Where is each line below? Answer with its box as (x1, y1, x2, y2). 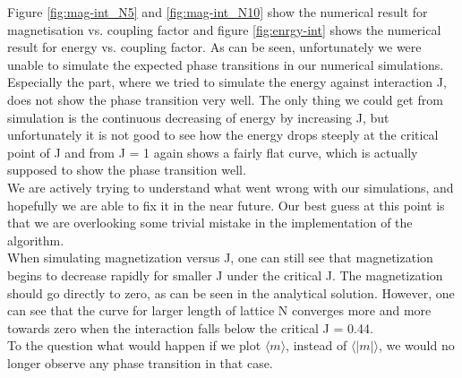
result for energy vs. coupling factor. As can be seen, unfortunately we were (7, 38, 422, 56)
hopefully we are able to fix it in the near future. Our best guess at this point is (7, 195, 445, 214)
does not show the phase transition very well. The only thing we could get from (7, 90, 443, 108)
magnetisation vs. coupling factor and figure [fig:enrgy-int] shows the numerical (7, 20, 441, 39)
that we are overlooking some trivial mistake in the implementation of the (7, 213, 413, 232)
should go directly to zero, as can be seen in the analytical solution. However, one (7, 283, 455, 302)
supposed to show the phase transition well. (7, 160, 246, 179)
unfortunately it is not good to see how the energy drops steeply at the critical (7, 125, 439, 144)
